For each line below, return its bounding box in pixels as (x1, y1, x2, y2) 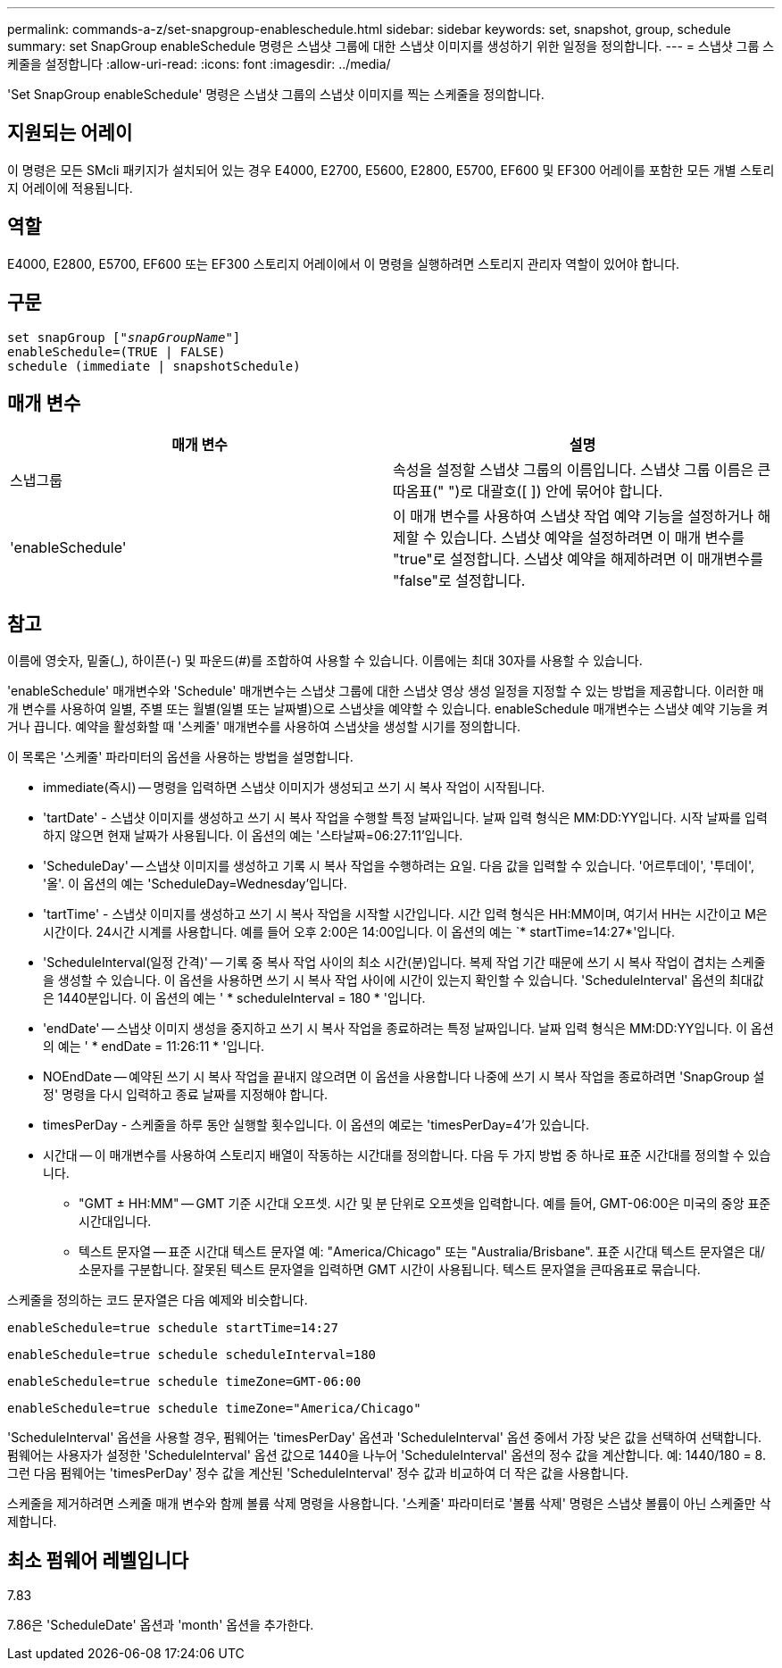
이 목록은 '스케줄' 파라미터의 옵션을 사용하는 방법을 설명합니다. (7, 749, 354, 765)
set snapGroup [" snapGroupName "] (7, 329, 241, 345)
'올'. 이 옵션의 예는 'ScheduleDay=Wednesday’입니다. (43, 876, 347, 892)
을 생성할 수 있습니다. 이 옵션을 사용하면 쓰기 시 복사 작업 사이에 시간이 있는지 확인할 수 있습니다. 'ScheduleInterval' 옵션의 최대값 (43, 972, 764, 988)
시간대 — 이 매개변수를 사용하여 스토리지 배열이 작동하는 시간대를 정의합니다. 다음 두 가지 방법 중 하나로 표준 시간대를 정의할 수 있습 (43, 1147, 771, 1163)
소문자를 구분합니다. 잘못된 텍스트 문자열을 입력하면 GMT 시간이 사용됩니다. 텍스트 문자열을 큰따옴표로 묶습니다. (79, 1262, 701, 1278)
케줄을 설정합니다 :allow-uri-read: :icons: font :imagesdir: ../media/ (7, 56, 391, 71)
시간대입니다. (79, 1213, 152, 1230)
